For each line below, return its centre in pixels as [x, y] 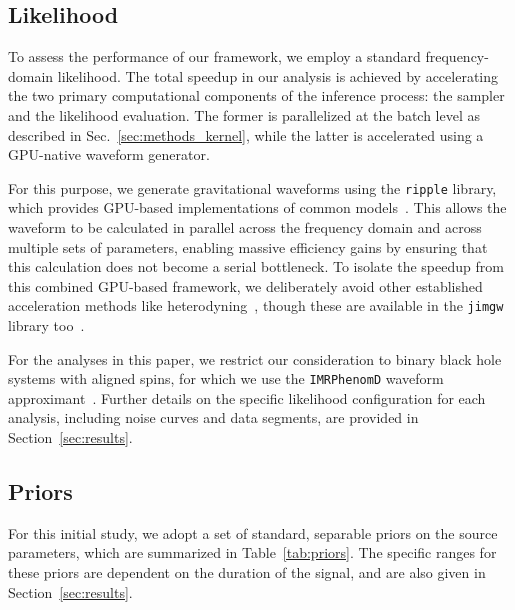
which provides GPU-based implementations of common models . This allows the [257, 207]
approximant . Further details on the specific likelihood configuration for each [247, 397]
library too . [46, 325]
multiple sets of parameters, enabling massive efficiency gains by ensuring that [248, 246]
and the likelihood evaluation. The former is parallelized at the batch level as [244, 114]
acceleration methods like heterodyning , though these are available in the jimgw [256, 305]
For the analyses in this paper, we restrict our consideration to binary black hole [255, 358]
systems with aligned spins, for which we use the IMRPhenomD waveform [226, 378]
